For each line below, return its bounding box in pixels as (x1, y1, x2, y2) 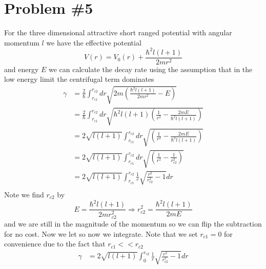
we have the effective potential (46, 37, 141, 48)
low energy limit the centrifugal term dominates (4, 74, 154, 84)
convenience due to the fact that (4, 238, 106, 249)
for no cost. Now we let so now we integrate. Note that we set (4, 228, 198, 239)
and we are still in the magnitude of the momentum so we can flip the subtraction (4, 218, 262, 229)
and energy (4, 63, 39, 74)
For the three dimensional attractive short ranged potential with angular (4, 27, 232, 38)
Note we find (4, 189, 44, 199)
